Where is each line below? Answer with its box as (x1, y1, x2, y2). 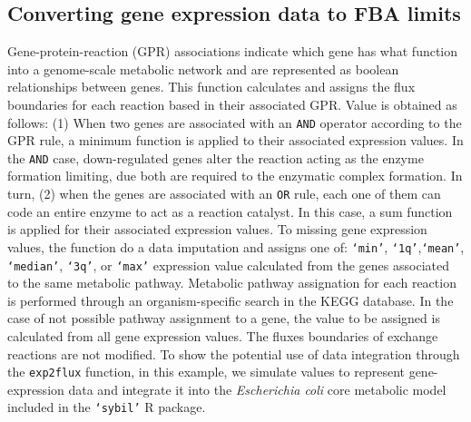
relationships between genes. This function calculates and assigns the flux (7, 77, 416, 96)
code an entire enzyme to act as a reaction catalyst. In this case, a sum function (7, 201, 453, 221)
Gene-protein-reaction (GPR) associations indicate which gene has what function (7, 42, 458, 61)
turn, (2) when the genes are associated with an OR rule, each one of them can (7, 184, 441, 203)
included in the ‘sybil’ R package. (7, 397, 206, 417)
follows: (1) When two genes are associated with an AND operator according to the (7, 113, 462, 132)
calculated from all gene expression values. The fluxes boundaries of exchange (7, 327, 438, 346)
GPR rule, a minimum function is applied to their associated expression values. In (7, 131, 464, 150)
